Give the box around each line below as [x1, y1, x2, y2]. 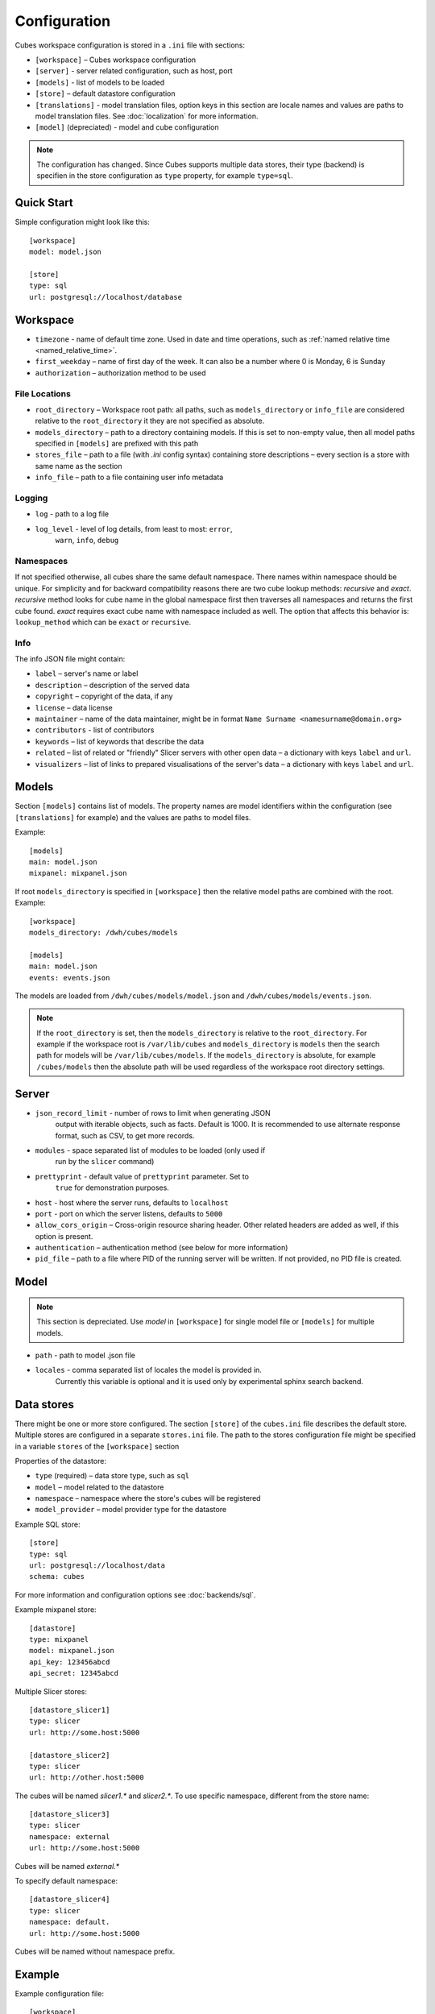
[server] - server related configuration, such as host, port [35, 66, 233, 76]
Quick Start [14, 196, 73, 209]
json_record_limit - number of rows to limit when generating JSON [35, 1108, 271, 1117]
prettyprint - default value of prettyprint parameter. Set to [35, 1171, 250, 1181]
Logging [14, 492, 48, 503]
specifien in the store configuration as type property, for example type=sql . [36, 171, 293, 180]
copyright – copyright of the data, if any [35, 691, 173, 701]
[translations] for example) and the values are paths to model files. [14, 812, 251, 822]
